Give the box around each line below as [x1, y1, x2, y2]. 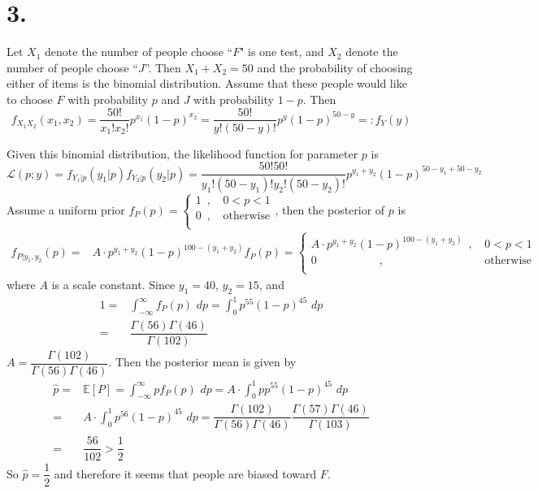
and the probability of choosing [257, 58, 413, 76]
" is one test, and [240, 43, 324, 60]
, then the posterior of [275, 201, 385, 218]
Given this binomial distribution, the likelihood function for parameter [7, 145, 358, 162]
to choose [7, 90, 53, 107]
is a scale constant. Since [51, 275, 176, 292]
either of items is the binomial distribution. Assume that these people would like [7, 75, 407, 92]
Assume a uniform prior [7, 201, 125, 218]
